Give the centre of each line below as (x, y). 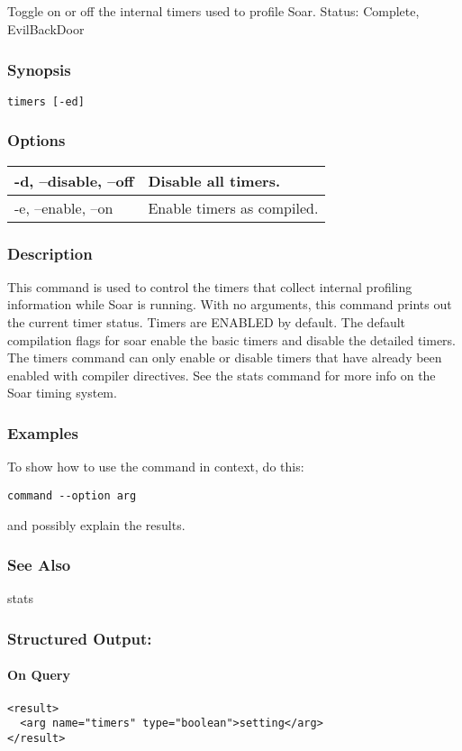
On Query (39, 675)
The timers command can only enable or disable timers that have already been (225, 357)
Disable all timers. (214, 180)
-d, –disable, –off (74, 180)
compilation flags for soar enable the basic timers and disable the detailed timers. (231, 339)
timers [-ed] (46, 101)
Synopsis (39, 69)
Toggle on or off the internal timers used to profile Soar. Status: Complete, (213, 11)
